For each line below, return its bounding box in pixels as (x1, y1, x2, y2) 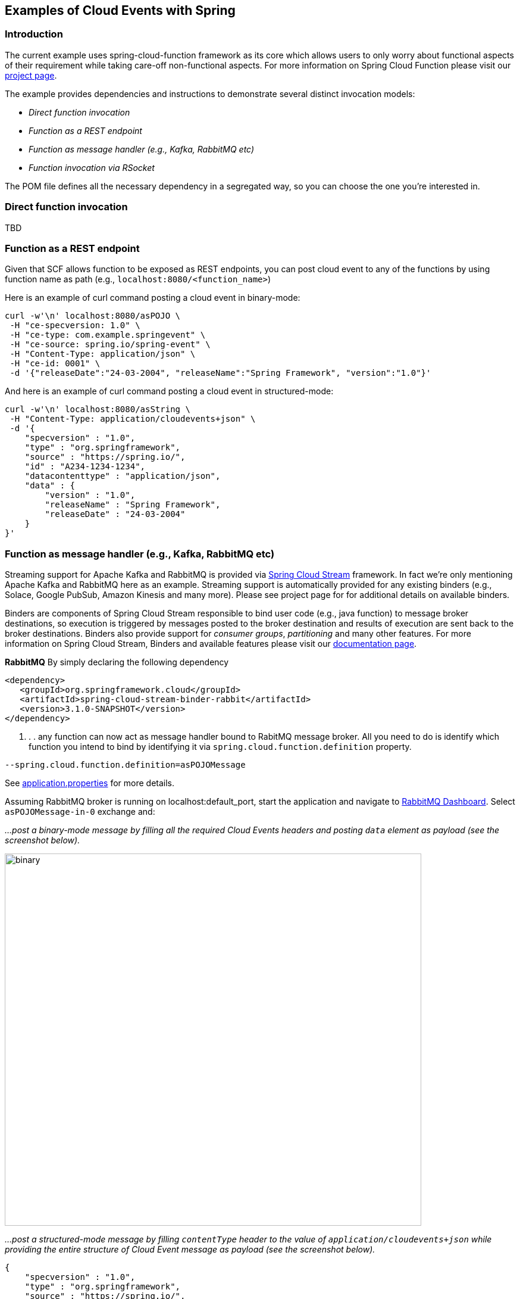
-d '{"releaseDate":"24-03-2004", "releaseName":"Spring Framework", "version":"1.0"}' (10, 368, 431, 378)
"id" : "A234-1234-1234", (24, 462, 146, 472)
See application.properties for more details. (5, 778, 175, 789)
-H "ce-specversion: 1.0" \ (10, 320, 140, 331)
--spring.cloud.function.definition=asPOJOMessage (5, 760, 246, 770)
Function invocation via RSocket (29, 162, 155, 173)
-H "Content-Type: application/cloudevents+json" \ (10, 414, 256, 424)
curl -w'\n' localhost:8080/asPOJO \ (5, 311, 181, 321)
